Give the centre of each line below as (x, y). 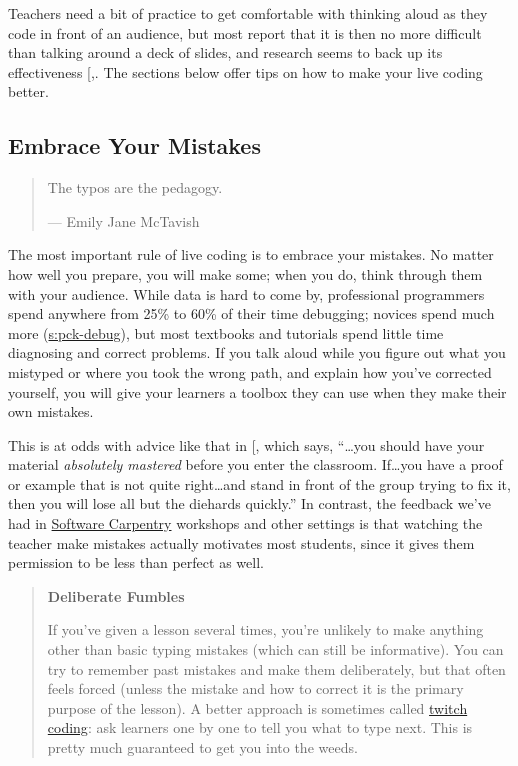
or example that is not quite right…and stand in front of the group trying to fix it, (259, 483)
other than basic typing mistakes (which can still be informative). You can (275, 649)
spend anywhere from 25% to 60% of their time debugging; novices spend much (251, 313)
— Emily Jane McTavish (123, 220)
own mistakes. (51, 411)
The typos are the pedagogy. (135, 187)
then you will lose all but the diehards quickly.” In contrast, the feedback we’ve (249, 503)
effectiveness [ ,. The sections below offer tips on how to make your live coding (245, 71)
